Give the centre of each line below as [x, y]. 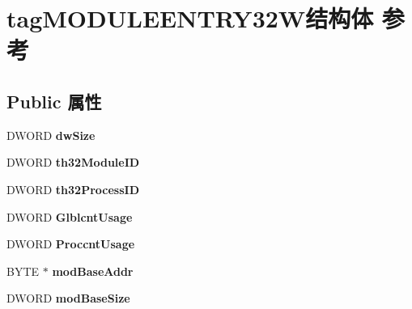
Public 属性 [54, 101]
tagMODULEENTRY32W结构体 [190, 18]
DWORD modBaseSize [68, 298]
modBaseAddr [93, 271]
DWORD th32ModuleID [73, 162]
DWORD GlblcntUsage [70, 216]
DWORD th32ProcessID [73, 189]
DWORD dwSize [51, 135]
